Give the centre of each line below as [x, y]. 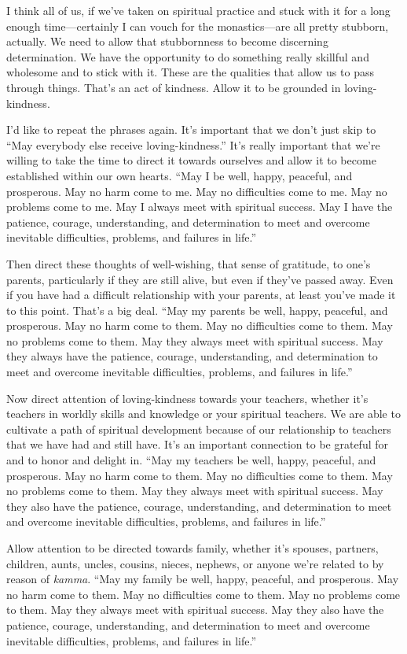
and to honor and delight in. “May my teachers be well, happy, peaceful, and [191, 460]
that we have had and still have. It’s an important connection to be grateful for [198, 444]
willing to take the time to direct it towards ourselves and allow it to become [191, 160]
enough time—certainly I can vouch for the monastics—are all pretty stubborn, [198, 26]
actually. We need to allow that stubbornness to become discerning [167, 41]
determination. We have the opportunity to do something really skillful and [188, 56]
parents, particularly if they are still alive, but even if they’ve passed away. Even [200, 279]
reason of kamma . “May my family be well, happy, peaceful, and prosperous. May [203, 579]
